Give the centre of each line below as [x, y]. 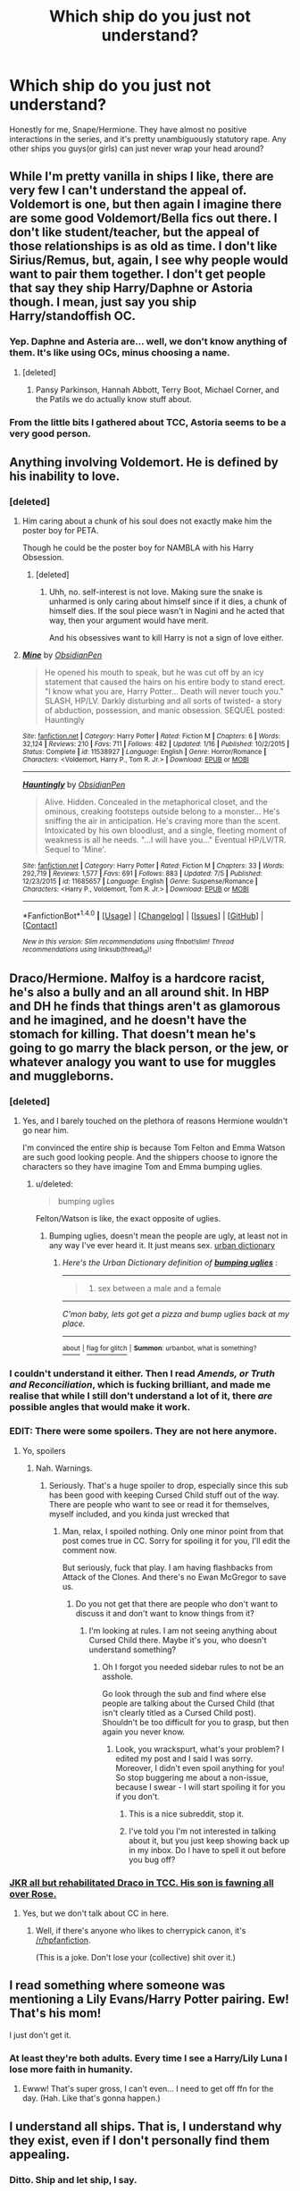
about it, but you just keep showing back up [209, 1840]
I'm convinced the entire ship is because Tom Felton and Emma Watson [154, 1147]
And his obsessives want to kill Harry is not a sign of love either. [166, 638]
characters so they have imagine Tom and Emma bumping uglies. [142, 1166]
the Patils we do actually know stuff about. [113, 399]
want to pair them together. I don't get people [137, 274]
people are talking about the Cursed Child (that [188, 1703]
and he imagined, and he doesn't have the [128, 1020]
